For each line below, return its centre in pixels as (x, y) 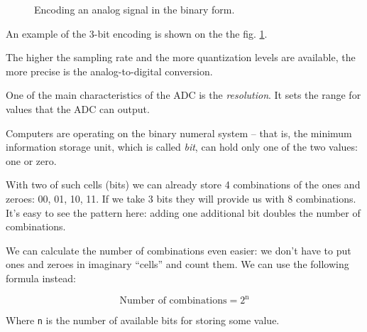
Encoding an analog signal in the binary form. (135, 9)
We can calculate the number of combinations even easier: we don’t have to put (179, 250)
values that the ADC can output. (78, 108)
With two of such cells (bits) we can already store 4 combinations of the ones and (183, 184)
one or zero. (31, 160)
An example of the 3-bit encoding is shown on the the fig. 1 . (137, 33)
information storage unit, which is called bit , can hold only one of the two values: (182, 147)
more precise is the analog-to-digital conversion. (109, 71)
